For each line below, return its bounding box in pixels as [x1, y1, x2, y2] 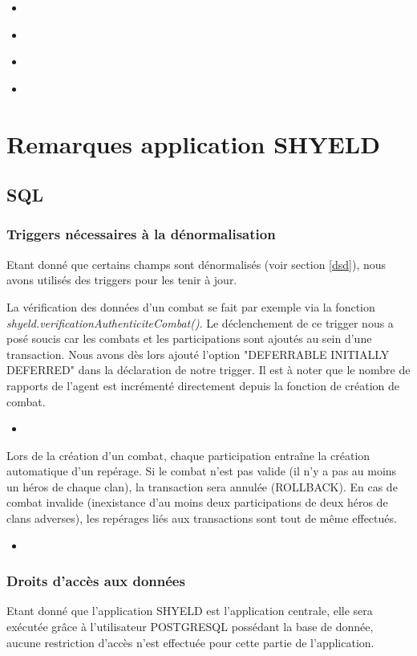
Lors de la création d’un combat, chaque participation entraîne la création [6, 446, 370, 463]
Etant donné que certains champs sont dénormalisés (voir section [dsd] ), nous [6, 255, 387, 272]
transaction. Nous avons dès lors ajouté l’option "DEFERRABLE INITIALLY [6, 345, 390, 362]
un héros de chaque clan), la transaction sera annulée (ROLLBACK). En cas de [6, 478, 398, 495]
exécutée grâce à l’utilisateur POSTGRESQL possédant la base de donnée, [6, 618, 374, 635]
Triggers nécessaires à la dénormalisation [6, 224, 276, 244]
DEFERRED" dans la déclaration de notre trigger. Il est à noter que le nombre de [6, 361, 411, 378]
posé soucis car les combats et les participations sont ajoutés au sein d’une [6, 330, 372, 347]
